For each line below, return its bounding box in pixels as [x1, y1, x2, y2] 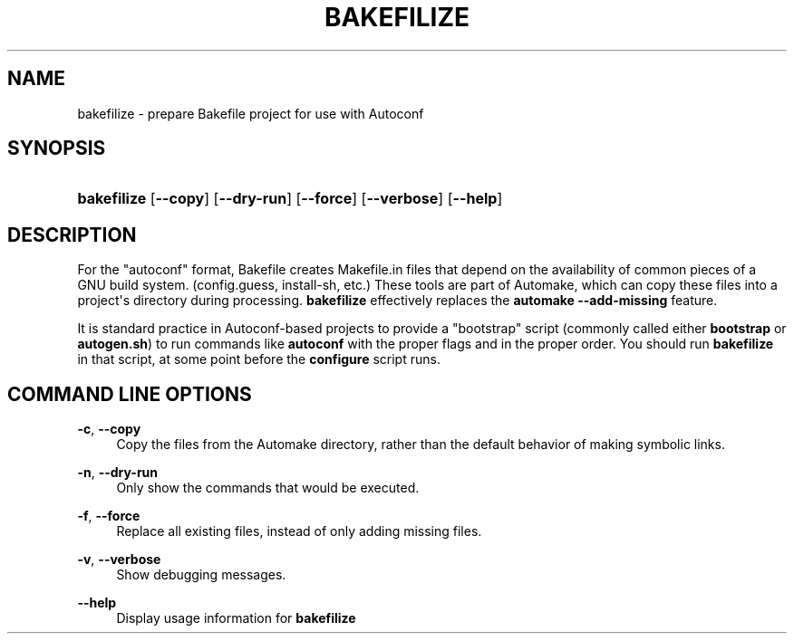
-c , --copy [77, 421, 141, 437]
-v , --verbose [77, 551, 161, 568]
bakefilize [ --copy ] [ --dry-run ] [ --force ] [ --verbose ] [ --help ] [77, 189, 503, 208]
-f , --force [77, 508, 140, 524]
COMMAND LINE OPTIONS [7, 382, 252, 406]
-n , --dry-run [77, 464, 159, 481]
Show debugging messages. [116, 567, 286, 583]
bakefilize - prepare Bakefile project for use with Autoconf [77, 105, 424, 121]
